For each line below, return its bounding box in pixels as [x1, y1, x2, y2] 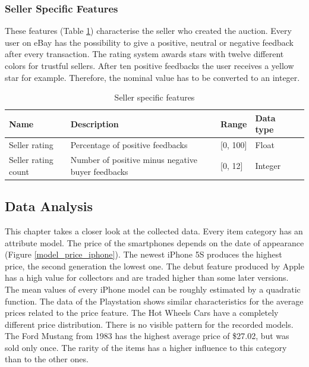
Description [70, 117, 119, 130]
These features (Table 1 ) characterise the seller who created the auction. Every [5, 24, 292, 37]
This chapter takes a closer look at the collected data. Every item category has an [5, 224, 303, 237]
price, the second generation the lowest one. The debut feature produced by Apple [5, 259, 304, 272]
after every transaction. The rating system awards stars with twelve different [5, 48, 284, 60]
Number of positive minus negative [70, 153, 197, 166]
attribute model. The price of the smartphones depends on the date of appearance [5, 236, 304, 249]
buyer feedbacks [70, 165, 128, 177]
